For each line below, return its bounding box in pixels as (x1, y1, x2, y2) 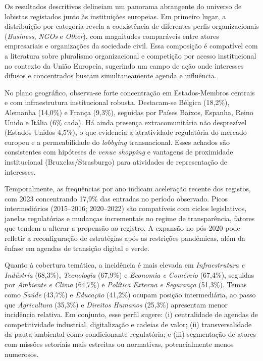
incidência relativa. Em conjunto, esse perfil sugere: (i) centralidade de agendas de (5, 309, 258, 320)
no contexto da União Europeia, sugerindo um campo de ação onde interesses (5, 60, 244, 71)
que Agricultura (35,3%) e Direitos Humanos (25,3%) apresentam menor (5, 299, 228, 310)
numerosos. (5, 348, 39, 359)
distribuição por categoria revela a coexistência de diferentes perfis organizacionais (5, 21, 259, 31)
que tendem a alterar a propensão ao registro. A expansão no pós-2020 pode (5, 223, 240, 233)
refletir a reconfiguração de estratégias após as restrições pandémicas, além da (5, 233, 245, 243)
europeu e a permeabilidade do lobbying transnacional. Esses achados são (5, 136, 230, 147)
